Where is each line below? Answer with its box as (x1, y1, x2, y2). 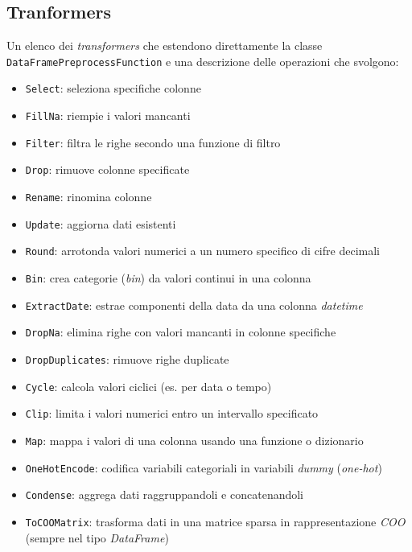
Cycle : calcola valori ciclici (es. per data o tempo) (25, 377, 272, 394)
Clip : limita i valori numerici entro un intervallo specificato (25, 405, 319, 422)
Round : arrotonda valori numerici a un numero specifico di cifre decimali (25, 242, 380, 259)
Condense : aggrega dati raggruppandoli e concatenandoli (25, 486, 304, 503)
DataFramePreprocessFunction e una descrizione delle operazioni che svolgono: (6, 52, 399, 69)
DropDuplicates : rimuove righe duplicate (25, 351, 229, 368)
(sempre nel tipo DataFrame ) (25, 529, 169, 546)
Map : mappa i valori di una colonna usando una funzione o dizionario (25, 431, 364, 448)
